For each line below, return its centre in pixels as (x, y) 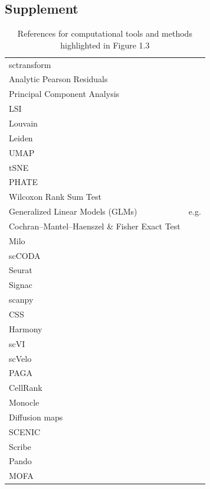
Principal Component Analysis (64, 94)
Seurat (21, 270)
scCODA (25, 255)
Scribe (20, 446)
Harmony (26, 328)
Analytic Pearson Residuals (58, 79)
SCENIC (25, 431)
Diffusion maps (36, 417)
